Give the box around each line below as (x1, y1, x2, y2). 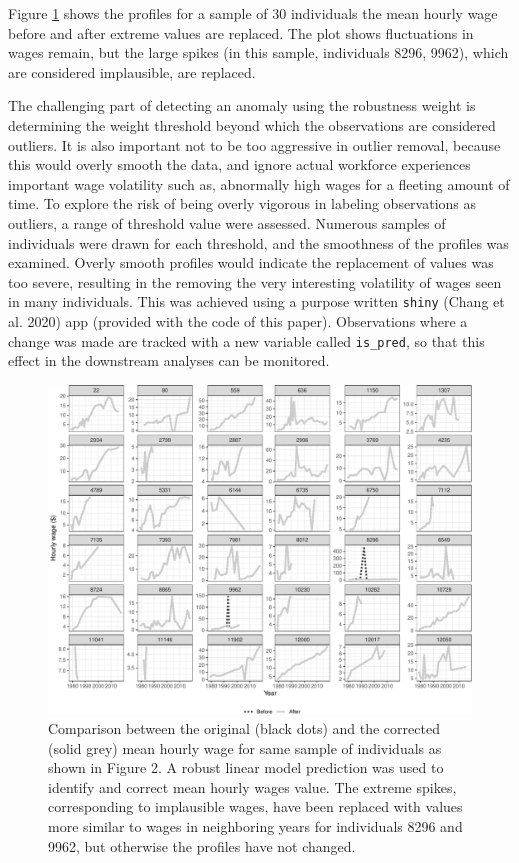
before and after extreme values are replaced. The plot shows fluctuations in (8, 22, 474, 43)
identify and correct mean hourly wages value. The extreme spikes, (48, 776, 457, 797)
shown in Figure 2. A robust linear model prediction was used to (48, 757, 444, 778)
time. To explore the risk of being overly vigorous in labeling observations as (8, 193, 477, 214)
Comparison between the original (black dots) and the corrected (48, 718, 440, 738)
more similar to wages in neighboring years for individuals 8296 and (48, 815, 463, 836)
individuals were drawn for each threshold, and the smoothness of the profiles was (8, 232, 509, 253)
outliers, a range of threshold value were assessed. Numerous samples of (8, 212, 446, 233)
